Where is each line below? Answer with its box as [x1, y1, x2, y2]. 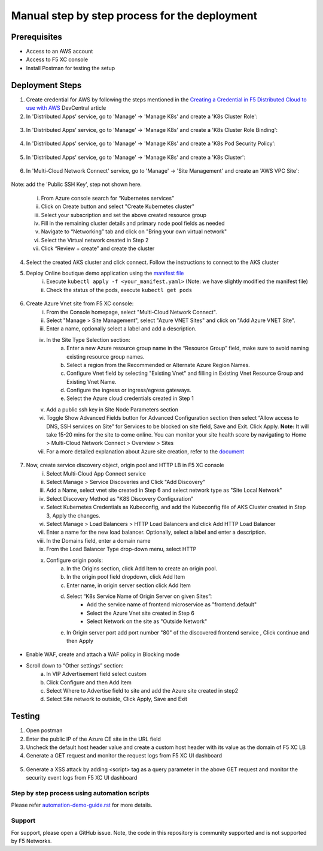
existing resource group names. [66, 353, 145, 360]
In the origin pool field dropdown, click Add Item [66, 573, 185, 581]
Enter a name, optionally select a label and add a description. [46, 325, 197, 332]
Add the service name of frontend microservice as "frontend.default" [87, 601, 257, 608]
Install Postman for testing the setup [26, 64, 115, 71]
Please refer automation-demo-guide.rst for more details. [11, 801, 153, 809]
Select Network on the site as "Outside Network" [87, 618, 208, 625]
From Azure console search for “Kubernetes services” [41, 194, 175, 202]
